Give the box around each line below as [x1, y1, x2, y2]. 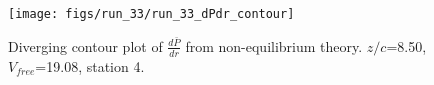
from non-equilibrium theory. [185, 35, 363, 56]
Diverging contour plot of [8, 35, 163, 56]
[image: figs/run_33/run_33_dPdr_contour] [8, 7, 295, 21]
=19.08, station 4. [35, 55, 145, 76]
